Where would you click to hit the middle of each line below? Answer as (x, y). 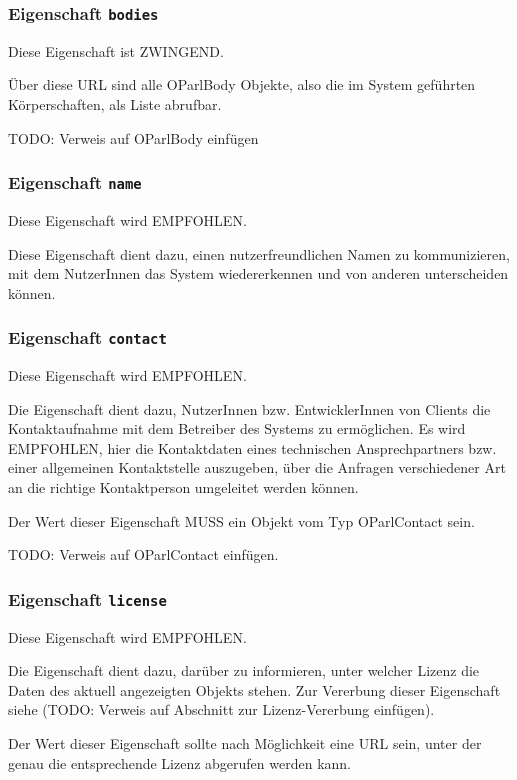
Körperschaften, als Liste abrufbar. (115, 103)
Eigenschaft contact (87, 337)
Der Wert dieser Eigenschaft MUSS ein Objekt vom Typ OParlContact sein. (241, 520)
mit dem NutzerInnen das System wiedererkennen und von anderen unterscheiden (258, 273)
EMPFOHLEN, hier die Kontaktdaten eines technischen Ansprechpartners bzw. (252, 447)
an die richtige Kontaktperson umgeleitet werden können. (183, 487)
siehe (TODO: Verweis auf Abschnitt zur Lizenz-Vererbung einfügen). (221, 709)
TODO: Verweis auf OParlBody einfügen (133, 137)
